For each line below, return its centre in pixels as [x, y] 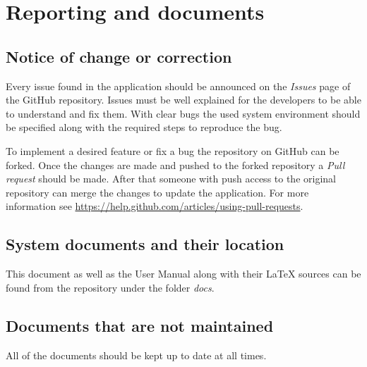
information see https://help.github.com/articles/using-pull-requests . [155, 206]
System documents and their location [145, 244]
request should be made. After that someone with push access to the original [171, 179]
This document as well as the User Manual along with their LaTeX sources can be [183, 274]
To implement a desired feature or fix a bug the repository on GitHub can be [173, 150]
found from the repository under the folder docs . [110, 287]
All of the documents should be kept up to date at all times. [136, 355]
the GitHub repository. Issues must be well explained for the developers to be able [183, 100]
